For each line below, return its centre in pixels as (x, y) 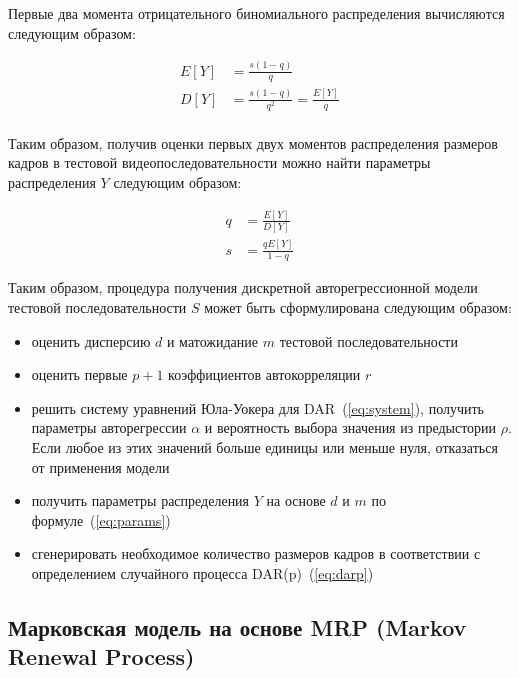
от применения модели (100, 466)
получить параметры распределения (140, 500)
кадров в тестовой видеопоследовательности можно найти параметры (219, 162)
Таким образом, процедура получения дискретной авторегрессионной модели (243, 287)
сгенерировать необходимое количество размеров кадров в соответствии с (256, 553)
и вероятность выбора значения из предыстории (350, 427)
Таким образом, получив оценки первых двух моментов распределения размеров (253, 142)
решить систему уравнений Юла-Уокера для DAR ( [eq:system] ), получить (257, 407)
